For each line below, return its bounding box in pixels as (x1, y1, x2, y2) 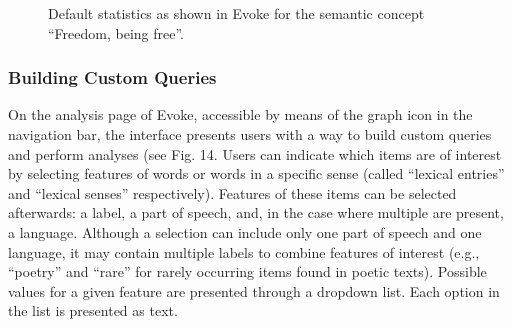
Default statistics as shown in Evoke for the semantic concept (48, 3, 425, 23)
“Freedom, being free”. (48, 22, 184, 43)
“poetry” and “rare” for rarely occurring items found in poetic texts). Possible (8, 261, 487, 282)
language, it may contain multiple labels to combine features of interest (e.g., (8, 241, 480, 262)
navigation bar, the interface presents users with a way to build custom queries (8, 124, 492, 144)
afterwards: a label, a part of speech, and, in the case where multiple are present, (8, 202, 504, 223)
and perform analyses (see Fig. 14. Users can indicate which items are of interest (8, 143, 502, 164)
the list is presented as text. (8, 300, 178, 321)
